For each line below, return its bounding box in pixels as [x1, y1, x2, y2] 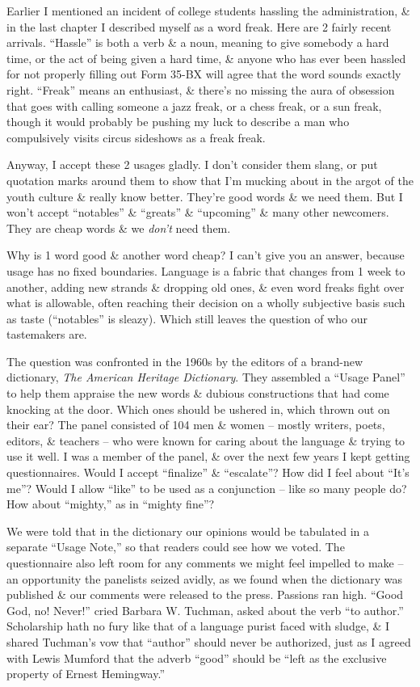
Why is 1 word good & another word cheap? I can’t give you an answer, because [6, 247, 405, 263]
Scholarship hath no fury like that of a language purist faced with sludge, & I [6, 617, 390, 634]
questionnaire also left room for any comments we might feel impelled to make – [6, 554, 404, 571]
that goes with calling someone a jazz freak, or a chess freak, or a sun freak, [6, 97, 382, 114]
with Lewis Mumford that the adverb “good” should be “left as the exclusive [6, 649, 387, 666]
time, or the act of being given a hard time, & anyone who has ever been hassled [6, 49, 406, 66]
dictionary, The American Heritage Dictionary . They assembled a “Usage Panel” [6, 369, 405, 386]
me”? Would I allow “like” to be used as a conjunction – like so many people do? [6, 479, 407, 496]
